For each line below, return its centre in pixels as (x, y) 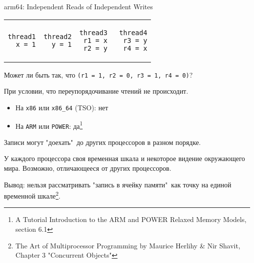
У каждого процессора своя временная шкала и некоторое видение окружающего (125, 158)
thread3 (93, 32)
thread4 (133, 32)
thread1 (22, 36)
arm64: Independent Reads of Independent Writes (78, 6)
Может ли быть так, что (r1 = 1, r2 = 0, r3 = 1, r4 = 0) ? (98, 74)
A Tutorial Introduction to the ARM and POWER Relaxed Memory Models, (131, 219)
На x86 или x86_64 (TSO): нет (62, 107)
